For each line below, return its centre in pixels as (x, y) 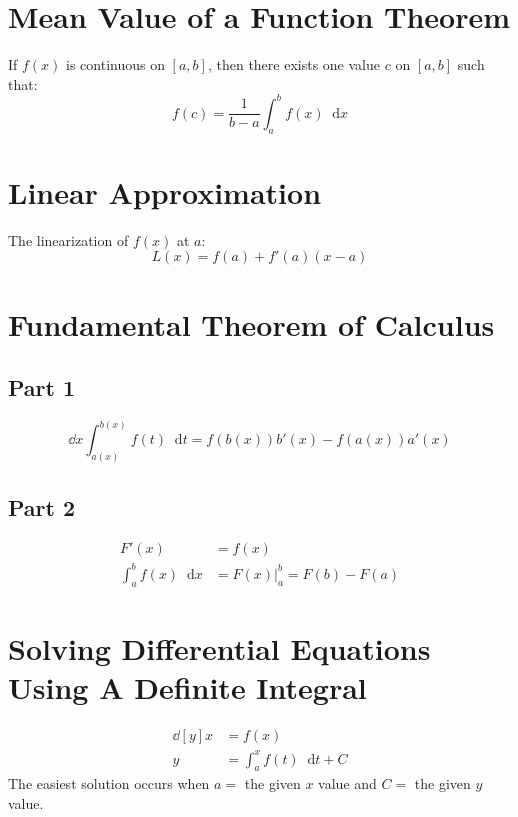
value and (347, 783)
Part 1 (42, 387)
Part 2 (42, 506)
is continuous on (115, 64)
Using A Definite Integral (187, 687)
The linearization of (68, 239)
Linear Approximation (165, 191)
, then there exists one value (293, 64)
